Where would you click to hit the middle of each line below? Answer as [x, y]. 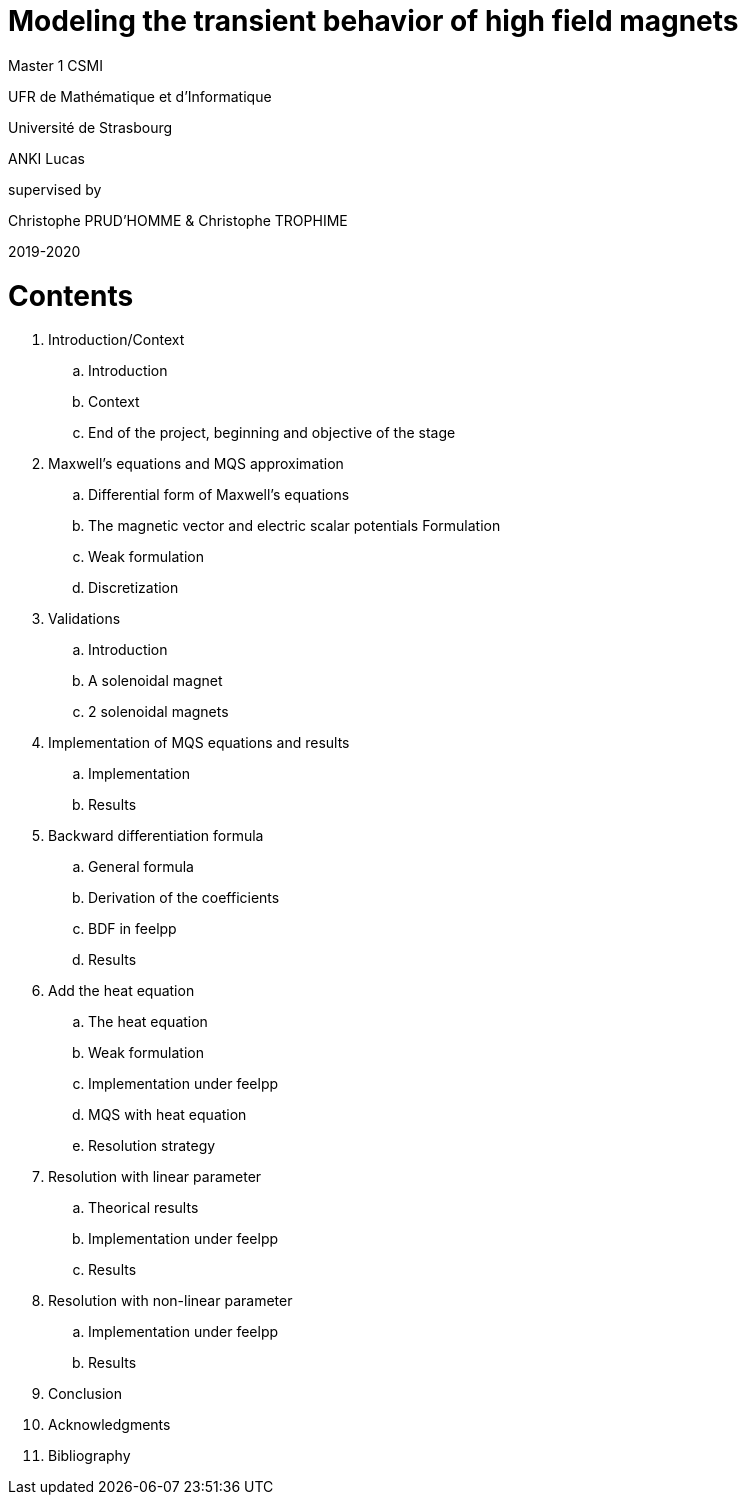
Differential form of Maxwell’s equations [219, 495]
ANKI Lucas [46, 158]
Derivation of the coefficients [184, 898]
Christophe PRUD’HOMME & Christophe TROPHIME [178, 220]
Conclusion [85, 1394]
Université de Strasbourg [90, 127]
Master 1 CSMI [55, 65]
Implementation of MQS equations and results [199, 743]
